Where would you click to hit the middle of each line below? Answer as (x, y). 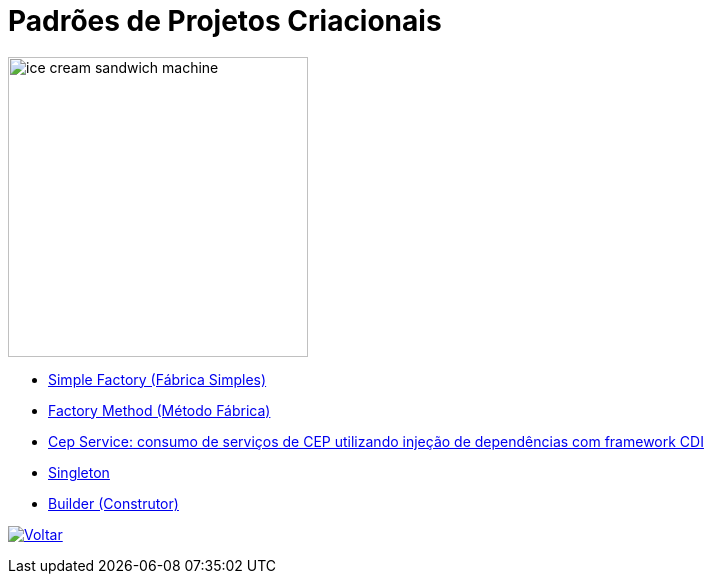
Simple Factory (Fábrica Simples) (157, 379)
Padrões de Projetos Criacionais (225, 21)
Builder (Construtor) (113, 503)
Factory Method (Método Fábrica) (159, 410)
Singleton (79, 472)
